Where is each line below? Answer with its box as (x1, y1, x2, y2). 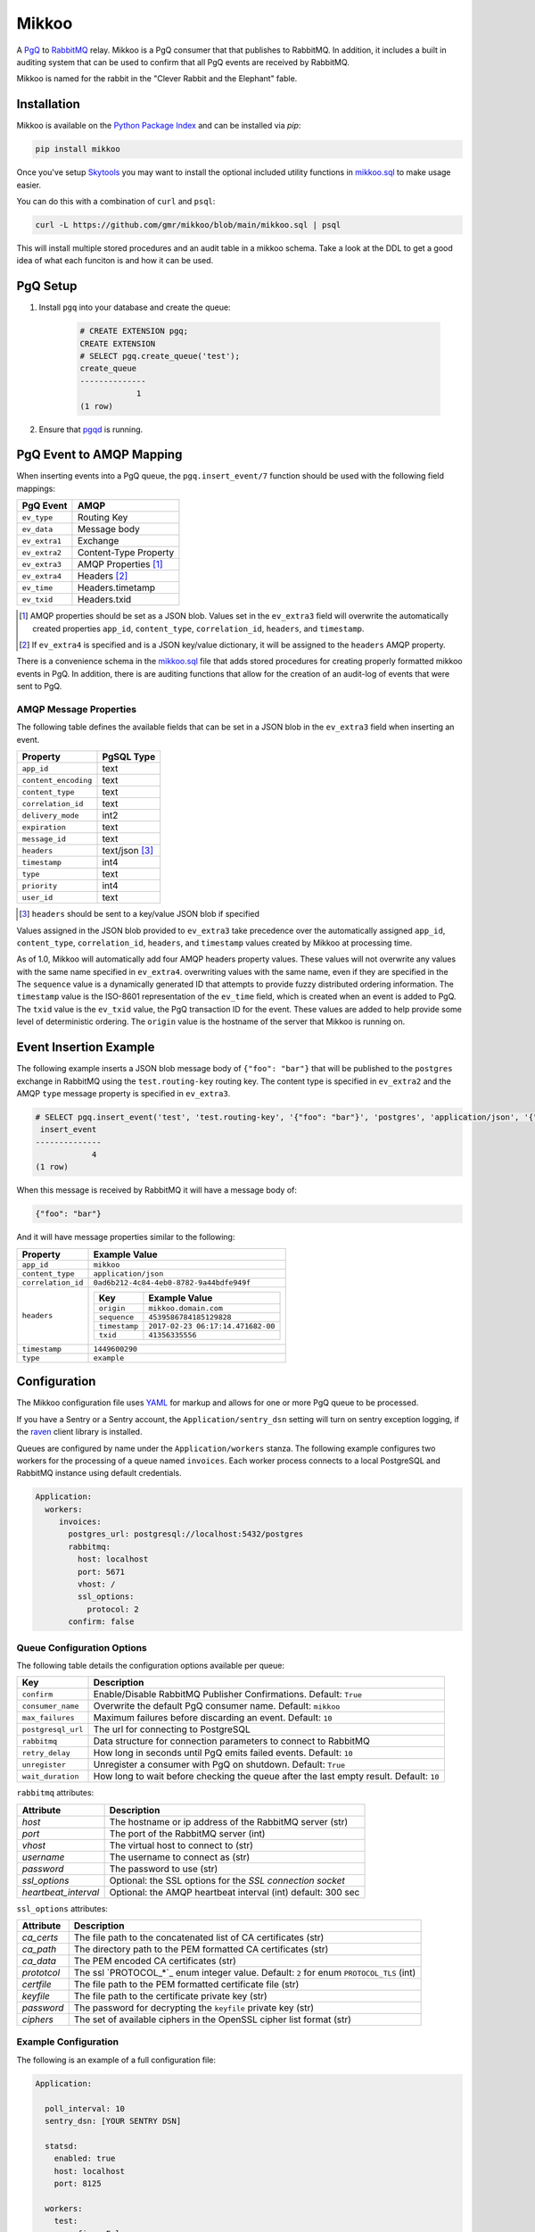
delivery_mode (21, 811, 79, 820)
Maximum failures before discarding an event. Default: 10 (93, 1711, 333, 1724)
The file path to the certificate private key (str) (73, 1990, 267, 2003)
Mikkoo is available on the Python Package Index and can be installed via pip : (16, 121, 301, 131)
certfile (21, 1978, 53, 1991)
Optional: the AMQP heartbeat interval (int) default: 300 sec (109, 1886, 360, 1898)
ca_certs (21, 1931, 59, 1944)
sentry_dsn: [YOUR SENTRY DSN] (45, 2116, 182, 2126)
